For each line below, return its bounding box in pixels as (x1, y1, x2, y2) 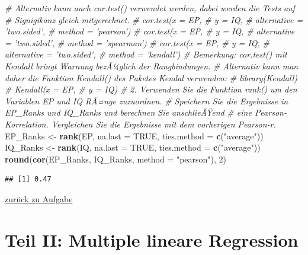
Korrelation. (5, 117, 49, 130)
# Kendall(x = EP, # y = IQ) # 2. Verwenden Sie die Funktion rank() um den (5, 83, 297, 95)
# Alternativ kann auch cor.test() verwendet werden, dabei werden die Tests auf (5, 2, 295, 14)
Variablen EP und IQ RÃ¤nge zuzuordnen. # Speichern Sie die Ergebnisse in (5, 94, 288, 107)
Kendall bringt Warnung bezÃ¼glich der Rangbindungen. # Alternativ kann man (5, 59, 299, 72)
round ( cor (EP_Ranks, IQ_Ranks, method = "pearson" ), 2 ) (5, 152, 227, 165)
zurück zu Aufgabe (5, 192, 73, 205)
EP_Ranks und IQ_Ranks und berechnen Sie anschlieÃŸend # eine (5, 106, 252, 119)
